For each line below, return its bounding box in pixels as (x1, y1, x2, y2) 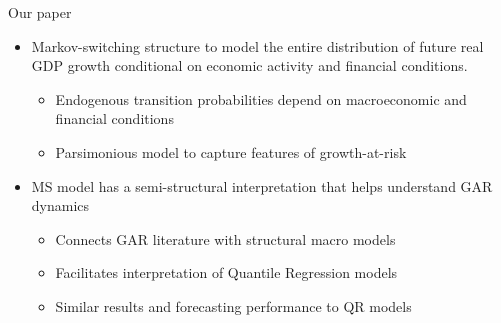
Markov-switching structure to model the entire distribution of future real (31, 35, 484, 56)
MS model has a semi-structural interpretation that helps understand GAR (31, 175, 493, 196)
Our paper (8, 2, 72, 22)
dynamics (31, 195, 90, 216)
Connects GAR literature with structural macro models (55, 228, 396, 249)
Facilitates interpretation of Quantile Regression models (55, 262, 398, 283)
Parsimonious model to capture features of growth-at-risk (55, 141, 407, 162)
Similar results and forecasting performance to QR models (55, 295, 412, 316)
